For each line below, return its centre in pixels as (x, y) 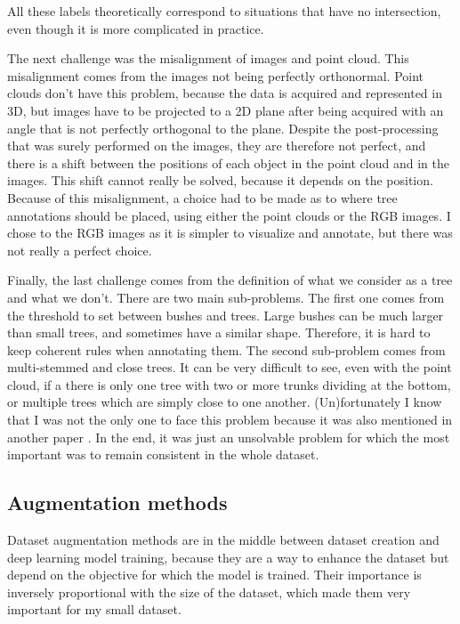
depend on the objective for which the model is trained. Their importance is (214, 575)
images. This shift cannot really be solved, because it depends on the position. (220, 180)
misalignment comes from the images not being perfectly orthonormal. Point (216, 75)
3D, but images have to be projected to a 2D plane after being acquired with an (226, 110)
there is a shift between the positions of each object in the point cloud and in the (228, 162)
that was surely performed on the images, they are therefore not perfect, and (217, 146)
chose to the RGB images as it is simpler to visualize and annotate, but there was (230, 233)
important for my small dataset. (94, 609)
